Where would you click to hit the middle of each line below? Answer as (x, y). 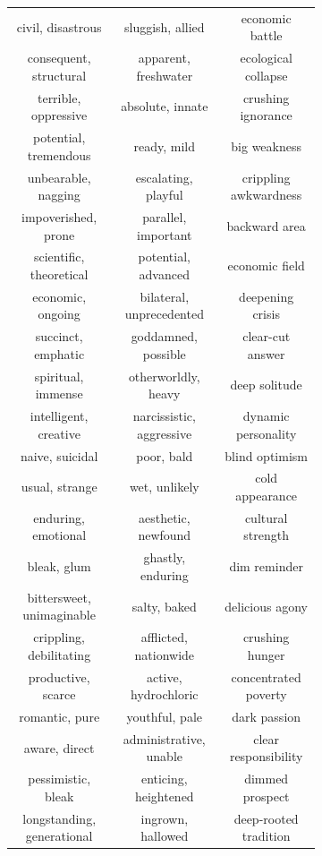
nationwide (165, 654)
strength (266, 535)
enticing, (164, 779)
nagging (59, 195)
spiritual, (59, 376)
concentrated (266, 676)
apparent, (164, 58)
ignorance (266, 115)
